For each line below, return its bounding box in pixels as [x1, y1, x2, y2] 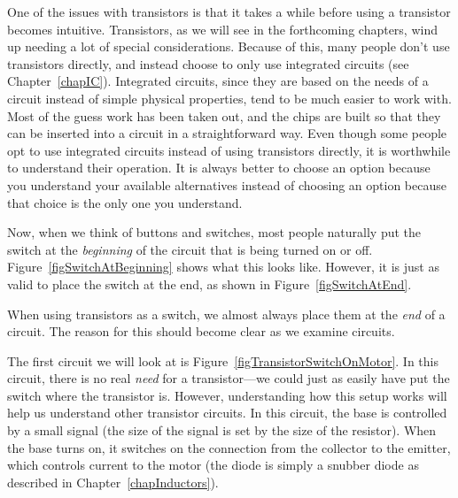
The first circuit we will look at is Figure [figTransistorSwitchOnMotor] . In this [7, 351, 439, 370]
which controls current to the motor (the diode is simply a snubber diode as [7, 456, 419, 474]
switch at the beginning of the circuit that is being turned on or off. [7, 240, 373, 258]
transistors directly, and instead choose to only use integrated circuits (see [7, 54, 409, 73]
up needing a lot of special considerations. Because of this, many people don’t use [7, 37, 450, 56]
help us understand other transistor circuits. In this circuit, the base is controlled [7, 403, 447, 422]
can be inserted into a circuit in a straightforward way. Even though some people [7, 124, 447, 142]
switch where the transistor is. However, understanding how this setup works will [7, 386, 447, 404]
